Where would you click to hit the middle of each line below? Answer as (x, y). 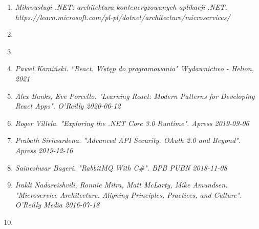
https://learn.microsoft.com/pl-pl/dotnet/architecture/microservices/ (123, 17)
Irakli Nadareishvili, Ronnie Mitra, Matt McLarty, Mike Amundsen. (121, 185)
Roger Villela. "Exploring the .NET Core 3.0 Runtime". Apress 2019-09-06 (132, 123)
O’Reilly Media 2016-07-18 (57, 205)
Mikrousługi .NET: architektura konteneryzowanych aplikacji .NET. (121, 7)
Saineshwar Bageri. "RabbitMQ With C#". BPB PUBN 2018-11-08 (121, 167)
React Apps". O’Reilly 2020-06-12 (68, 106)
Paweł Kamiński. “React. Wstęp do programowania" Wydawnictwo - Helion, (134, 68)
